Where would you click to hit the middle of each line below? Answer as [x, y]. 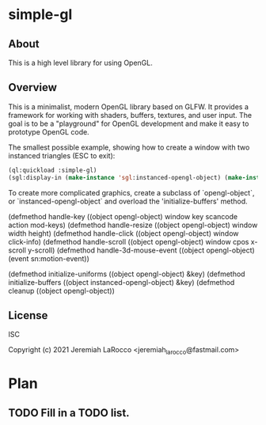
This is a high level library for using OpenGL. [80, 63]
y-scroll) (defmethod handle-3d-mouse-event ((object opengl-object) [141, 250]
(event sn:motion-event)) [49, 258]
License [28, 315]
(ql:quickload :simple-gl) [53, 170]
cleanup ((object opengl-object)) [61, 290]
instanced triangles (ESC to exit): [62, 155]
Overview [33, 87]
